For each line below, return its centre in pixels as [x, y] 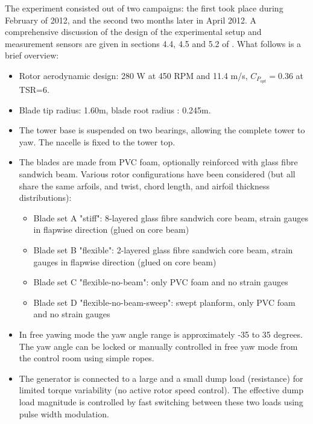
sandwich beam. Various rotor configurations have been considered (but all [157, 174]
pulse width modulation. [64, 413]
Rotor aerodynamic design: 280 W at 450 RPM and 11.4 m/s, [133, 75]
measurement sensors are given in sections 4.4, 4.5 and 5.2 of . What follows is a [153, 43]
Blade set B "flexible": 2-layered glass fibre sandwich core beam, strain [163, 250]
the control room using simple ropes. [87, 358]
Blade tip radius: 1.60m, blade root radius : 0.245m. [115, 109]
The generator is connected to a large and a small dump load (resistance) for [161, 378]
